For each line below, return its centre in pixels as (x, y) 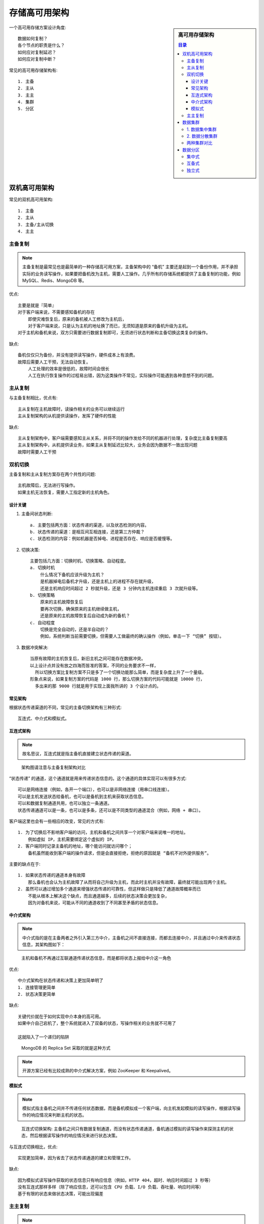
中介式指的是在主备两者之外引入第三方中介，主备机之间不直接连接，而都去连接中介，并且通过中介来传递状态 (131, 938)
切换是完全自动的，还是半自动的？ (74, 629)
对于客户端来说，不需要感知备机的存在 (56, 312)
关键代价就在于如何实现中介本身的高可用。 (61, 1016)
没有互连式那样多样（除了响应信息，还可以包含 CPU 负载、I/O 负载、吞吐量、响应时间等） (111, 1187)
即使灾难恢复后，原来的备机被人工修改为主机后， (77, 319)
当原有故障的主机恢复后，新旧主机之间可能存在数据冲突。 (88, 659)
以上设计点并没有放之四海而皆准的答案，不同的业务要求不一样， (94, 665)
